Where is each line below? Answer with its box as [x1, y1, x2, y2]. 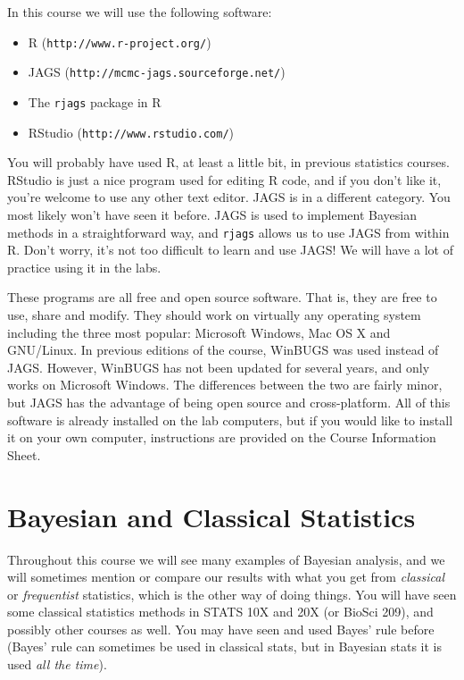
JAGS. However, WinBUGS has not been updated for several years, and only [7, 357, 430, 376]
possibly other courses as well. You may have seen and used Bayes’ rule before [7, 619, 435, 638]
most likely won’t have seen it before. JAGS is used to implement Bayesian [7, 206, 417, 223]
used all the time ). [7, 655, 107, 674]
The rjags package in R [28, 92, 162, 111]
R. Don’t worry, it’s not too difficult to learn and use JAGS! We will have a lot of [7, 240, 453, 259]
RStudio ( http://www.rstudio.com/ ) [28, 122, 235, 141]
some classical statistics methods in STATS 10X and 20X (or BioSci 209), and [7, 602, 434, 621]
